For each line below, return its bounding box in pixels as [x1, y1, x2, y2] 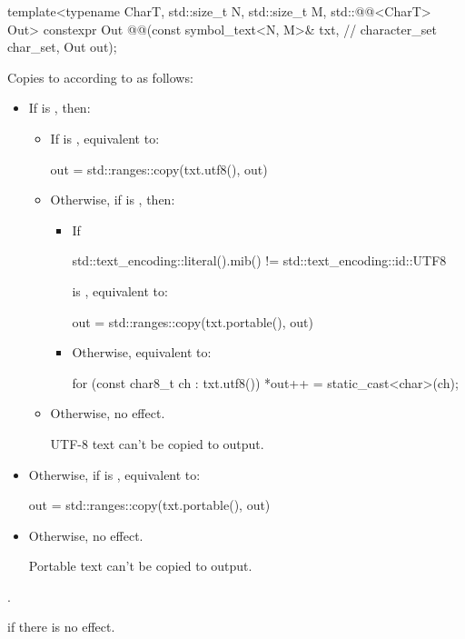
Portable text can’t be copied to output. [28, 556, 252, 575]
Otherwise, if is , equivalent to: [28, 464, 201, 484]
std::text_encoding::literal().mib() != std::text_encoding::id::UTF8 [72, 251, 447, 270]
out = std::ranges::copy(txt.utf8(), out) [50, 159, 268, 178]
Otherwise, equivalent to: [72, 343, 212, 362]
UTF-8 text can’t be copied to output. [50, 434, 264, 453]
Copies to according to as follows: [7, 67, 193, 86]
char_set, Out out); [7, 37, 117, 56]
